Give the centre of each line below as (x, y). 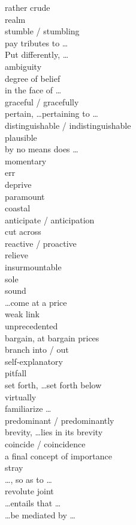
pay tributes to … (37, 42)
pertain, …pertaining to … (52, 113)
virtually (21, 396)
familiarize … (28, 409)
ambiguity (23, 66)
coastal (18, 208)
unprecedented (31, 326)
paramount (25, 196)
